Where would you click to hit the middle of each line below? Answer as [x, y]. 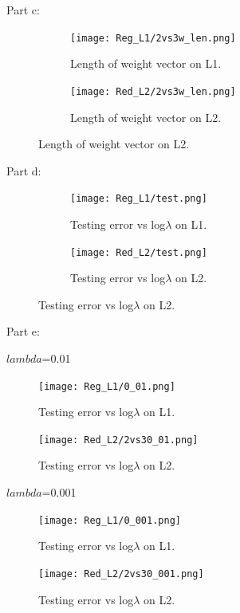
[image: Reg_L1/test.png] [139, 199]
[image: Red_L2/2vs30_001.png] [121, 574]
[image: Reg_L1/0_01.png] [107, 386]
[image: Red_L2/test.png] [139, 252]
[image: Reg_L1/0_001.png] [110, 520]
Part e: [23, 331]
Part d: [24, 170]
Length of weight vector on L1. [146, 63]
